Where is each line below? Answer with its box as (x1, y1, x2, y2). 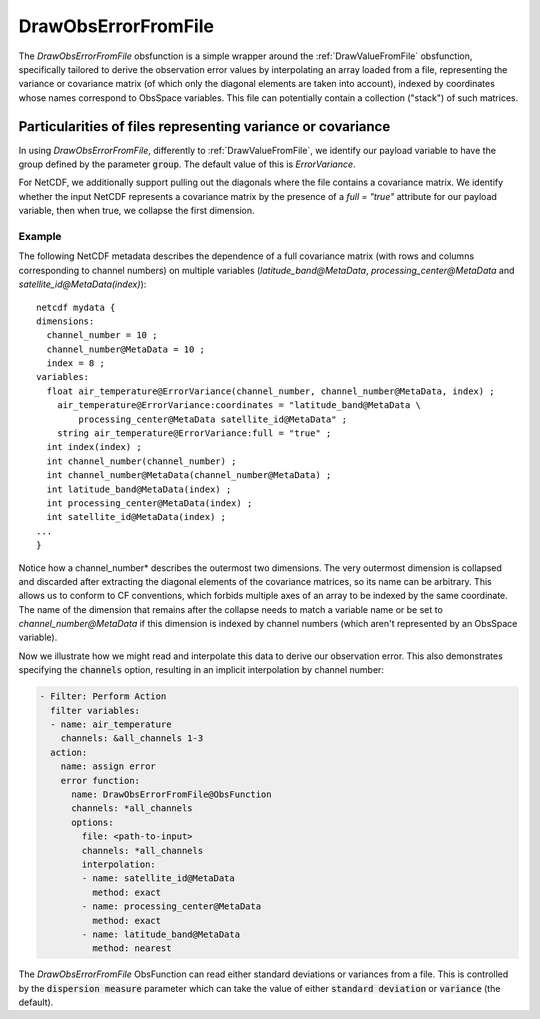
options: (71, 816, 114, 828)
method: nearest (91, 943, 172, 954)
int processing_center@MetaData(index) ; (46, 497, 253, 509)
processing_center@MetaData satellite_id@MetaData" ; (78, 413, 348, 425)
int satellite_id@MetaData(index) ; (46, 511, 227, 523)
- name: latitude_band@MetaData (81, 928, 240, 940)
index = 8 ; (46, 358, 105, 369)
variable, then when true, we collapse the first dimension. (18, 205, 255, 217)
